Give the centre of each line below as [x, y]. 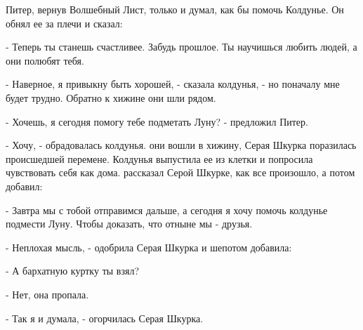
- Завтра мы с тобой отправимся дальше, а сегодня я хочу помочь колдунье [167, 210]
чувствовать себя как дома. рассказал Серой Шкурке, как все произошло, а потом [180, 172]
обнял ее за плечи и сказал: [64, 23]
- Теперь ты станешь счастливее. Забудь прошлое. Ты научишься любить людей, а [181, 47]
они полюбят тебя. [45, 60]
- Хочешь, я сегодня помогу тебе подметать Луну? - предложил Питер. [157, 121]
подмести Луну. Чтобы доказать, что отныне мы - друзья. [129, 224]
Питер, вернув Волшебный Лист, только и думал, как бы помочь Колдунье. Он [175, 9]
